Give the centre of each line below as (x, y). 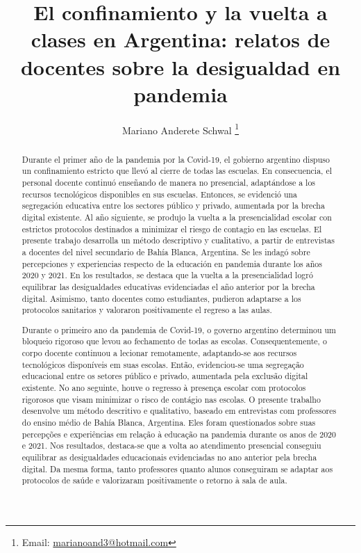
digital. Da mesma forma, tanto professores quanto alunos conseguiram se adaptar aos (177, 468)
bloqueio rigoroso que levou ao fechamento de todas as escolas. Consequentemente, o (174, 341)
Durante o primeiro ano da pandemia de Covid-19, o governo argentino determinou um (179, 329)
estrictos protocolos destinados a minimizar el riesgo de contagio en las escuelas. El (172, 229)
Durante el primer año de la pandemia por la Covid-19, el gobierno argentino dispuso (176, 159)
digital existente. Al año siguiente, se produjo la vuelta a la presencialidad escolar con (177, 217)
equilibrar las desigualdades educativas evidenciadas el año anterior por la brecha (168, 286)
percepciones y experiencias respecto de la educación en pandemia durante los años (172, 263)
